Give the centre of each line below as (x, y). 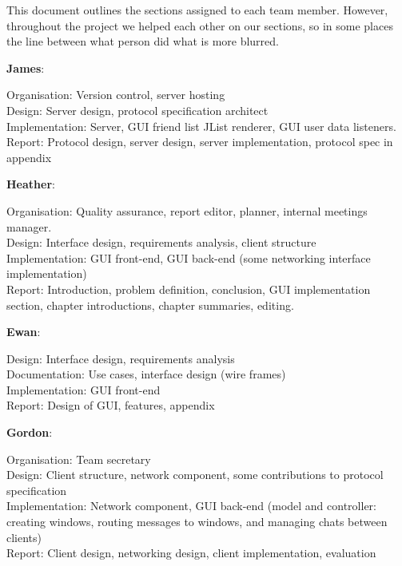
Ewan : (24, 332)
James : (26, 67)
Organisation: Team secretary (79, 459)
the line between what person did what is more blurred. (143, 41)
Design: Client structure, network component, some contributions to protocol (195, 475)
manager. (29, 226)
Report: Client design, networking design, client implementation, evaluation (191, 553)
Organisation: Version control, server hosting (116, 95)
